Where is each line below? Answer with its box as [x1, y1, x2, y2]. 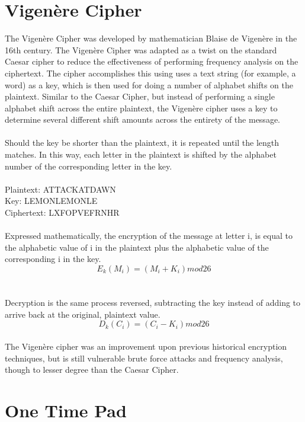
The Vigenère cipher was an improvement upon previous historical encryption [5, 340, 287, 352]
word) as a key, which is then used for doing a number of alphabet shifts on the [5, 78, 294, 91]
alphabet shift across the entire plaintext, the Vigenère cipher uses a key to [5, 101, 278, 114]
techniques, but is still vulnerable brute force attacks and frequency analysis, [5, 351, 283, 364]
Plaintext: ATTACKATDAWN [5, 183, 116, 195]
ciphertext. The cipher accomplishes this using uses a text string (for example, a [5, 66, 296, 79]
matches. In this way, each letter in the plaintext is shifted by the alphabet [5, 148, 277, 161]
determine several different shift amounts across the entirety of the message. [5, 113, 280, 126]
